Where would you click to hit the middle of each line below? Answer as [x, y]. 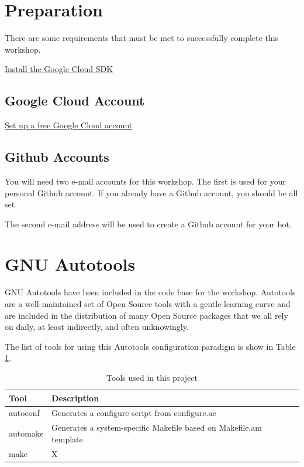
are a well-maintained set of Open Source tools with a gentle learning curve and [148, 304]
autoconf [24, 413]
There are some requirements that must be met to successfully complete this [142, 38]
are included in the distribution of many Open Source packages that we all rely [146, 315]
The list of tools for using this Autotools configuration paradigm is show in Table [150, 346]
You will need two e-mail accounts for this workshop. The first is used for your [145, 181]
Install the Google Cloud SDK [59, 69]
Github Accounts [57, 157]
